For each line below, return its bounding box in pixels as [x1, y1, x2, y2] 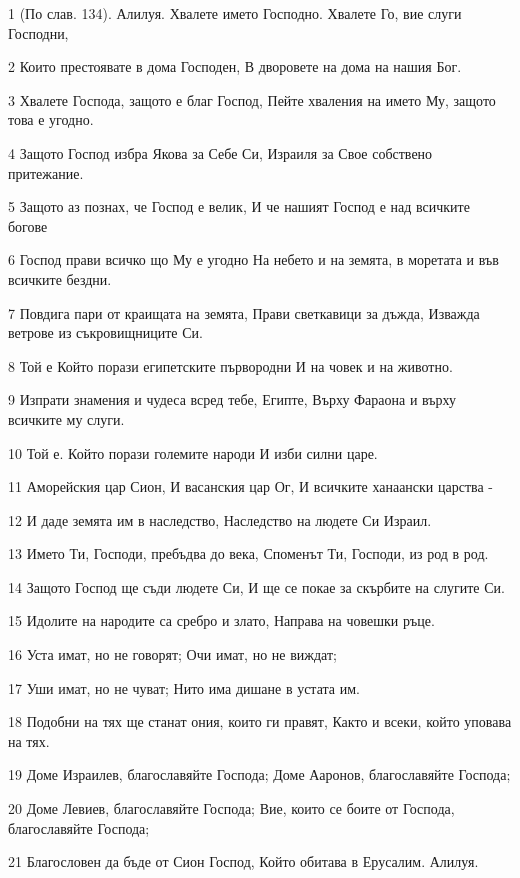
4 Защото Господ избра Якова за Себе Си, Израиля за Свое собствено [8, 142, 433, 163]
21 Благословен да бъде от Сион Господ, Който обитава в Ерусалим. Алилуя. [8, 851, 479, 872]
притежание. [8, 162, 84, 183]
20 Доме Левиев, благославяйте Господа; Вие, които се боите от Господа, [8, 798, 455, 819]
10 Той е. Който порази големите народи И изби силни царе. [8, 442, 378, 463]
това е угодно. [8, 109, 94, 130]
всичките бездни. [8, 268, 112, 289]
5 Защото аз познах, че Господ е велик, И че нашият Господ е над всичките [8, 196, 470, 217]
